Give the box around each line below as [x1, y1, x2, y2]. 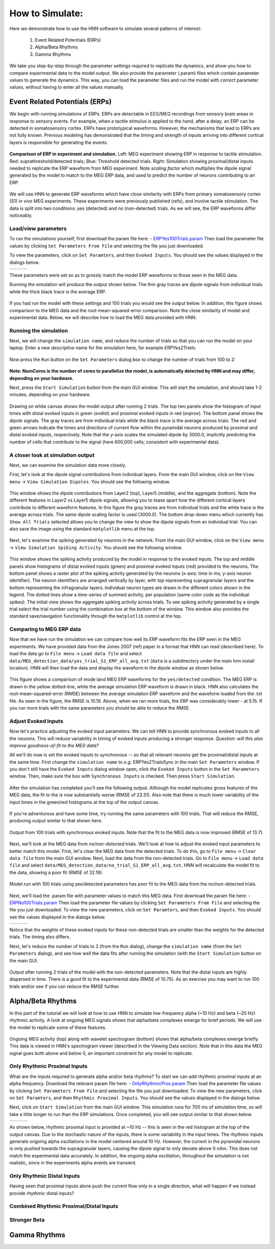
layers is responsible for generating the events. [9, 139, 108, 145]
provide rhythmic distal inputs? [9, 1190, 74, 1196]
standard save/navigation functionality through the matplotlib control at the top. [9, 613, 182, 619]
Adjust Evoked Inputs [9, 717, 64, 725]
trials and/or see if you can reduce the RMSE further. [9, 983, 120, 989]
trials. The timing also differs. [9, 934, 71, 940]
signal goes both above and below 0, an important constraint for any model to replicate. [9, 1050, 194, 1056]
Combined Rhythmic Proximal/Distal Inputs [9, 1203, 119, 1210]
